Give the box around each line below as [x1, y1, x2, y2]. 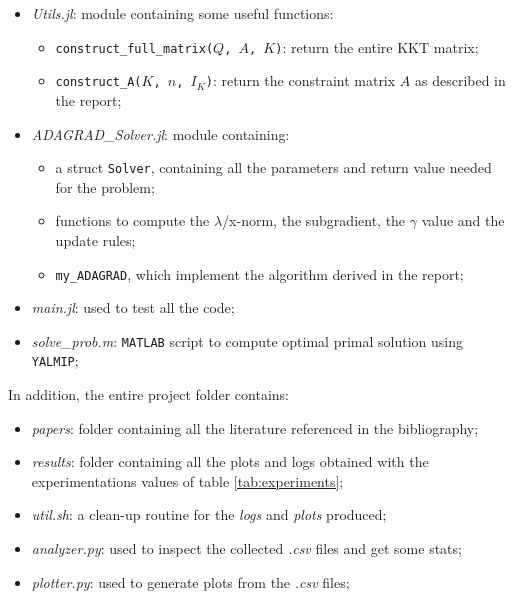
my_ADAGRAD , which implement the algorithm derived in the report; [55, 263, 464, 284]
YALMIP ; [31, 350, 79, 371]
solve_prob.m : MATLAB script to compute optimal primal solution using [31, 330, 463, 351]
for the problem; [55, 176, 155, 197]
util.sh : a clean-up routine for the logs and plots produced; [31, 504, 387, 525]
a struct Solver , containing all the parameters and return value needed [55, 157, 492, 178]
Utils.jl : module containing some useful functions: [31, 3, 334, 23]
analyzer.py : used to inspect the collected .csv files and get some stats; [31, 538, 462, 559]
